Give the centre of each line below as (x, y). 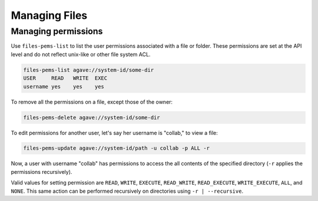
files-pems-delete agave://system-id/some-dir (92, 117)
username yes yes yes (64, 86)
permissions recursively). (42, 172)
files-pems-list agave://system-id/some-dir (89, 70)
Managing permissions (57, 31)
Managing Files (49, 15)
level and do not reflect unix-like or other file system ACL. (81, 54)
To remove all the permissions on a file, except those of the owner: (92, 102)
